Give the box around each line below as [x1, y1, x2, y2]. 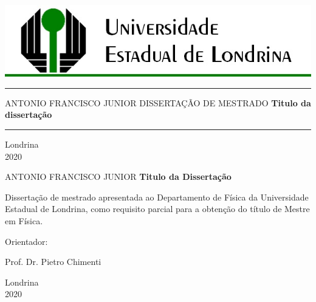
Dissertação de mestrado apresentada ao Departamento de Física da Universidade [5, 190, 309, 203]
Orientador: [5, 235, 48, 247]
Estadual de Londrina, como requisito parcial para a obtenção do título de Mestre [5, 202, 310, 215]
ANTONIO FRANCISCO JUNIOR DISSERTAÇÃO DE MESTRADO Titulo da [5, 96, 311, 109]
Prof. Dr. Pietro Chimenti [5, 255, 101, 268]
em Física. [5, 214, 43, 227]
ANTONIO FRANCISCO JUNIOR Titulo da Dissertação [5, 170, 232, 183]
